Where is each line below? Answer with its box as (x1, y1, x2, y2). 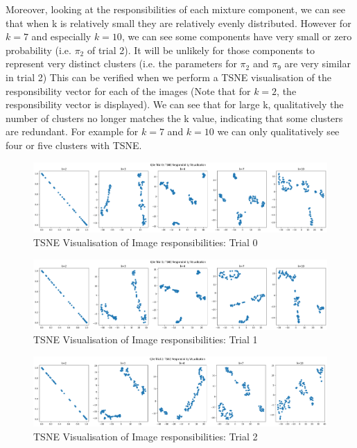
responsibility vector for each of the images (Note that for (6, 83, 251, 98)
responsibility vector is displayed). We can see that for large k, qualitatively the (6, 97, 344, 112)
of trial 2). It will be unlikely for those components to (87, 42, 315, 57)
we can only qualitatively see (217, 124, 340, 139)
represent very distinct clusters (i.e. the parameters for (6, 56, 237, 71)
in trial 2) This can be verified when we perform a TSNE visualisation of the (6, 69, 331, 84)
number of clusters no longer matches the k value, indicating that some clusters (6, 110, 343, 125)
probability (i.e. (6, 42, 71, 57)
